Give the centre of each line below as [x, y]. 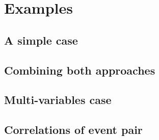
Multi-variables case [58, 100]
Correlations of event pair [73, 130]
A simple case [41, 40]
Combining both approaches [80, 70]
